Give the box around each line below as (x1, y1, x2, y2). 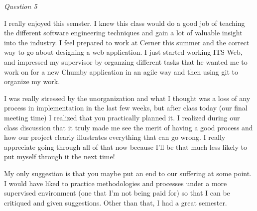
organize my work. (4, 76, 60, 87)
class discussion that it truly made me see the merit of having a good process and (4, 122, 253, 132)
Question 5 (4, 1, 37, 11)
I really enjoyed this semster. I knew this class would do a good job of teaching (4, 17, 245, 28)
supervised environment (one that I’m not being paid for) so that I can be (4, 188, 230, 198)
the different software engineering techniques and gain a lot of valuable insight (4, 27, 243, 38)
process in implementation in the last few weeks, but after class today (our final (4, 103, 248, 113)
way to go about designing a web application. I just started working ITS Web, (4, 47, 243, 57)
